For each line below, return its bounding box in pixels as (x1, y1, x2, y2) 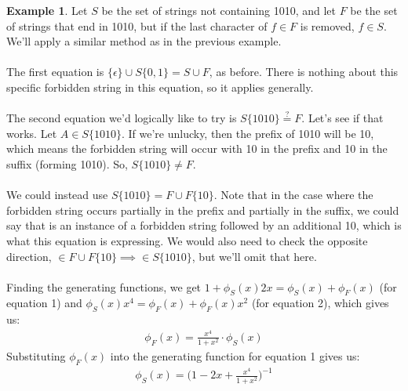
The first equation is (6, 63, 104, 80)
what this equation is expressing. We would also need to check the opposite (6, 232, 368, 248)
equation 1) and (6, 295, 82, 311)
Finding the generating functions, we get (6, 278, 202, 295)
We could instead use (6, 186, 108, 203)
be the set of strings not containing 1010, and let (101, 2, 336, 18)
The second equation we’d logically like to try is (6, 110, 237, 126)
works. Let (6, 125, 57, 141)
